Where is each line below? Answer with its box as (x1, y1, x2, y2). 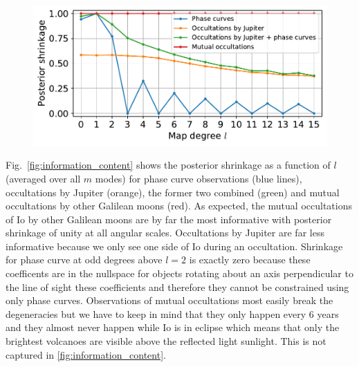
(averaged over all (6, 171, 81, 185)
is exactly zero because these (189, 252, 311, 267)
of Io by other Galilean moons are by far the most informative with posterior (6, 211, 332, 226)
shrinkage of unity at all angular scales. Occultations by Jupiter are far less (6, 225, 324, 240)
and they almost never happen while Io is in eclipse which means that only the (6, 320, 340, 335)
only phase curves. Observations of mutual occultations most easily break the (6, 293, 333, 308)
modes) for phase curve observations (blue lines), (95, 171, 302, 185)
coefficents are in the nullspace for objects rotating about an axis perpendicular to (6, 266, 353, 281)
